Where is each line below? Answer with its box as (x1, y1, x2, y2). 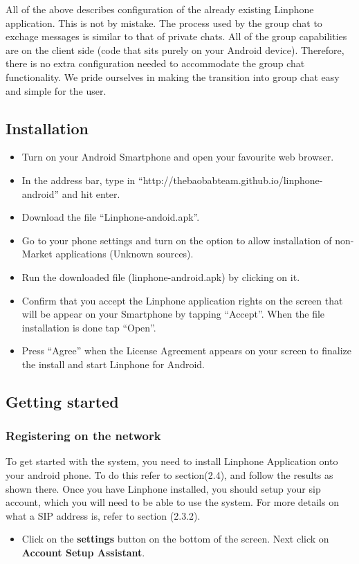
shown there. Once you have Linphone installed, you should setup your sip (6, 481, 321, 495)
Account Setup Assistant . (21, 545, 145, 560)
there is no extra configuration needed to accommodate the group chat (6, 56, 305, 71)
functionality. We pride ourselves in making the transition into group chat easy (6, 69, 340, 84)
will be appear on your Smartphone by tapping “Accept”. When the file (21, 307, 325, 321)
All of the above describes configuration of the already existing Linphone (6, 2, 314, 16)
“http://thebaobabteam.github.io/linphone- (138, 172, 323, 187)
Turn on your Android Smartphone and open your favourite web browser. (21, 149, 334, 164)
